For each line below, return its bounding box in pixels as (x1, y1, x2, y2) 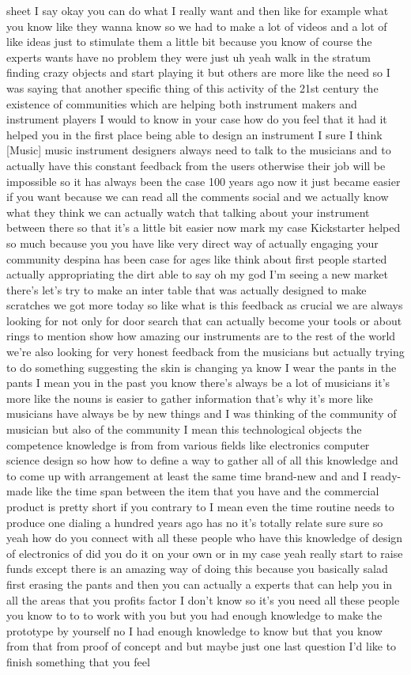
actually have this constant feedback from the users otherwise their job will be (6, 157, 386, 173)
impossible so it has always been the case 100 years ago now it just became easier (6, 173, 401, 189)
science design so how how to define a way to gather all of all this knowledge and (6, 452, 398, 468)
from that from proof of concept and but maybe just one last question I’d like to (6, 638, 397, 654)
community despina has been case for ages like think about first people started (6, 250, 387, 267)
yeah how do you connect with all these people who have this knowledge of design (6, 529, 403, 546)
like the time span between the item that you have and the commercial (36, 483, 379, 499)
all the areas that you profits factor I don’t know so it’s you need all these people (6, 591, 400, 608)
